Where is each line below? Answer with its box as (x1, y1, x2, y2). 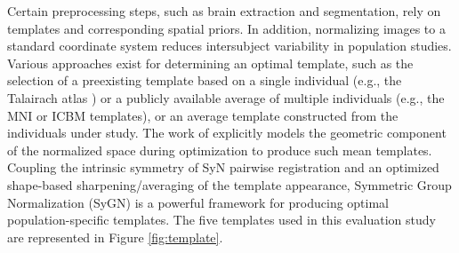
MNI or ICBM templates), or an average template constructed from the (7, 106, 399, 124)
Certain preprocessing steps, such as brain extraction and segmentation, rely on (7, 2, 441, 20)
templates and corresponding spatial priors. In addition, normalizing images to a (7, 19, 446, 37)
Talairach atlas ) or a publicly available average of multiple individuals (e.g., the (7, 88, 445, 107)
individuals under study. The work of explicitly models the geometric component (7, 123, 447, 142)
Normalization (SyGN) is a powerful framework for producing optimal (7, 193, 390, 211)
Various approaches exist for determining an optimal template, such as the (7, 53, 414, 72)
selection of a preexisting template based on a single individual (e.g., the (7, 71, 402, 90)
